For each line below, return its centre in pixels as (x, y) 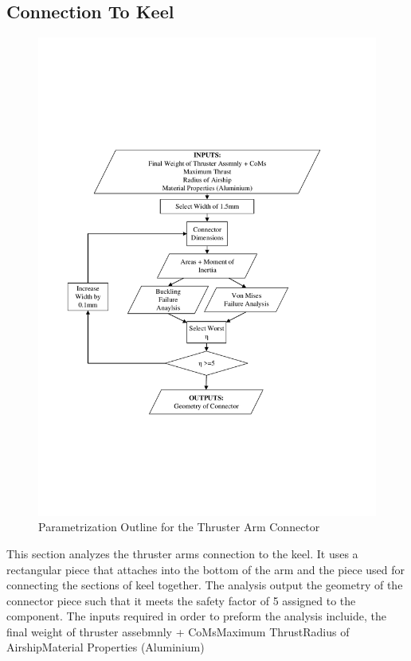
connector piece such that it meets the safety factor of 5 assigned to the (181, 600)
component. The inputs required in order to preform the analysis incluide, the (196, 616)
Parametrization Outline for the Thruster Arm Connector (179, 527)
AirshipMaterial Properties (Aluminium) (106, 647)
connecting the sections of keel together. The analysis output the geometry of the (205, 585)
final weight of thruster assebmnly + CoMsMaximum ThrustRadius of (178, 631)
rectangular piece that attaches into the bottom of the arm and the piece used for (206, 569)
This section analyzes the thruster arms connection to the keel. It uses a (182, 553)
